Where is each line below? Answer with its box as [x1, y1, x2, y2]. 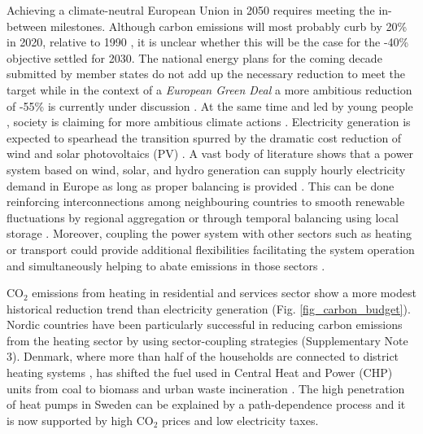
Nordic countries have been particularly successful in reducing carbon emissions [7, 316, 403, 333]
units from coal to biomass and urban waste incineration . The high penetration [7, 379, 405, 397]
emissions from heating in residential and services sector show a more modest [32, 284, 416, 301]
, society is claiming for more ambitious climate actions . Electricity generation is [7, 113, 411, 130]
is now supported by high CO [7, 411, 154, 428]
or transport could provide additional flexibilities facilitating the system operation [7, 240, 415, 257]
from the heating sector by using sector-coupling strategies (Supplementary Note [7, 331, 408, 349]
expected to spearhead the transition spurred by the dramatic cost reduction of [7, 129, 402, 146]
